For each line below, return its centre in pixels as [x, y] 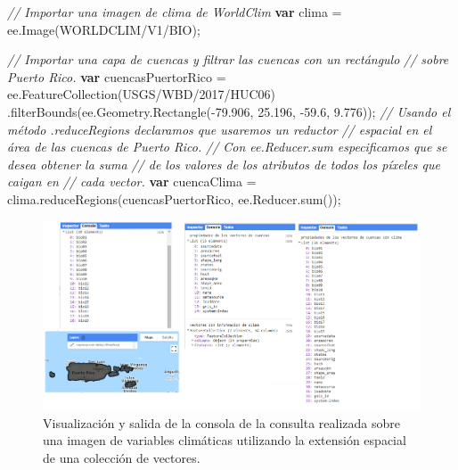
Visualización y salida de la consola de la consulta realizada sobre [222, 422]
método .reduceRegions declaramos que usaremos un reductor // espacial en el [220, 129]
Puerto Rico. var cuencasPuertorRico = [117, 76]
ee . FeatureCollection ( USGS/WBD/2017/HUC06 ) [141, 94]
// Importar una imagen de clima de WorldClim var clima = [175, 12]
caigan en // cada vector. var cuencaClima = [132, 181]
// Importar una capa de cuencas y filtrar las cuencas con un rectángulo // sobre [228, 59]
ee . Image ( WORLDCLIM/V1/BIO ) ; [104, 29]
